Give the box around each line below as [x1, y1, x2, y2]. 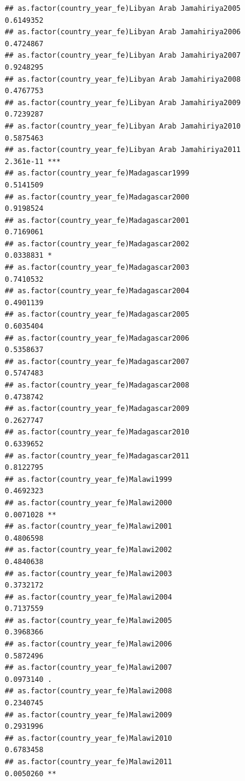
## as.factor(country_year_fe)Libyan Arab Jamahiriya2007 [5, 51, 241, 60]
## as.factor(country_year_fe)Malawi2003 [5, 569, 173, 578]
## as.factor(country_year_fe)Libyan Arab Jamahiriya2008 [5, 74, 241, 84]
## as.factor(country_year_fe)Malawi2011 [5, 758, 173, 766]
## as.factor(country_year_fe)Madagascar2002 [5, 239, 189, 248]
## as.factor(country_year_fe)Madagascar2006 [5, 333, 189, 342]
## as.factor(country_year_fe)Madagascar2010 [5, 428, 189, 437]
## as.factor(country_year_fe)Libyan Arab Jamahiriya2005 [5, 4, 241, 13]
